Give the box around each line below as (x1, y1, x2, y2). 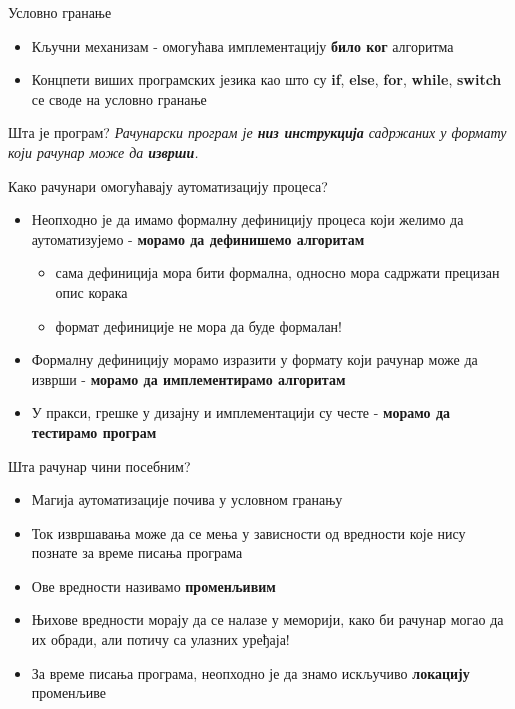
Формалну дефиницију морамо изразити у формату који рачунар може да (31, 349, 478, 370)
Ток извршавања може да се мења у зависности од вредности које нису (31, 522, 466, 543)
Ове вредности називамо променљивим (31, 575, 276, 596)
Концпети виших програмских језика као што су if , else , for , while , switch (31, 69, 502, 90)
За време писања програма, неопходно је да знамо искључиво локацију (31, 662, 470, 683)
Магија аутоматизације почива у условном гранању (31, 489, 343, 510)
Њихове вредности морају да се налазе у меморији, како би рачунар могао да (31, 609, 504, 630)
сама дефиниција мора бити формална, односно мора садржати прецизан (55, 262, 500, 283)
